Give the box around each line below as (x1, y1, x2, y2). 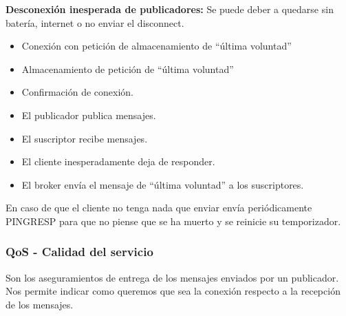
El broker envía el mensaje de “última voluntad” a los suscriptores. (21, 177, 304, 191)
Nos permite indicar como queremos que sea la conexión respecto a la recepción (6, 284, 340, 298)
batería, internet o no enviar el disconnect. (6, 15, 184, 30)
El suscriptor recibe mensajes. (21, 131, 148, 145)
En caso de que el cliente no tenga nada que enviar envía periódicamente (6, 200, 312, 215)
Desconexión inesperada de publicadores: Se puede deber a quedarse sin (6, 2, 334, 16)
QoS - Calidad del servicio (6, 243, 153, 260)
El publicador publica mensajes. (21, 107, 156, 122)
